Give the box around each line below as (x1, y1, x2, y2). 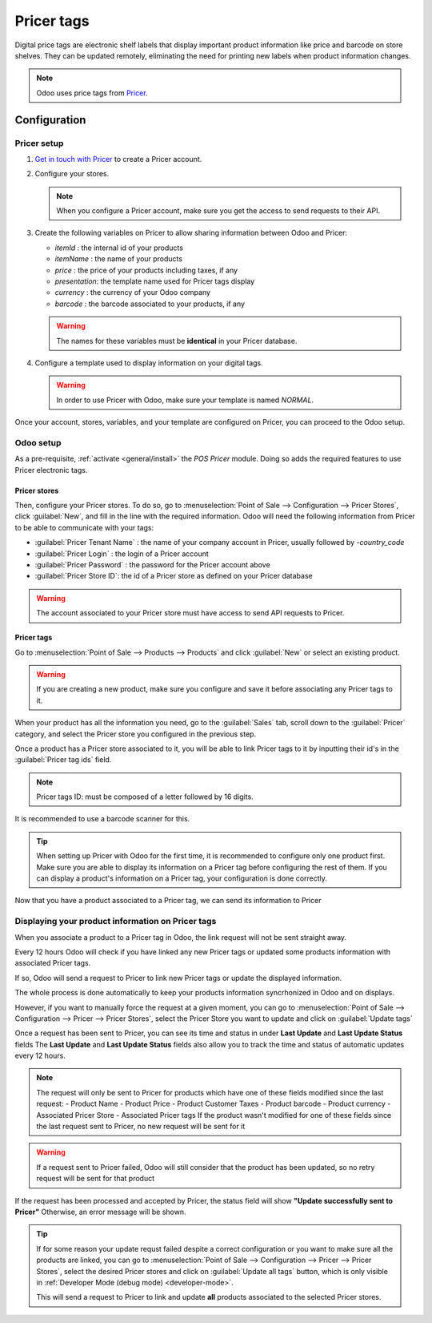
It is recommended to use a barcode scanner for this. (14, 814, 190, 824)
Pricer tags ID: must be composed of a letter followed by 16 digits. (36, 792, 254, 801)
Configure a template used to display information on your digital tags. (34, 357, 263, 368)
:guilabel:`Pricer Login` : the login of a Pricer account (34, 549, 210, 559)
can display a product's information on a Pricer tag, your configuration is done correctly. (36, 873, 328, 883)
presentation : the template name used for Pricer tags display (54, 276, 255, 286)
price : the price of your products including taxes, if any (54, 265, 238, 275)
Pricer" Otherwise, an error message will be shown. (14, 1207, 186, 1216)
